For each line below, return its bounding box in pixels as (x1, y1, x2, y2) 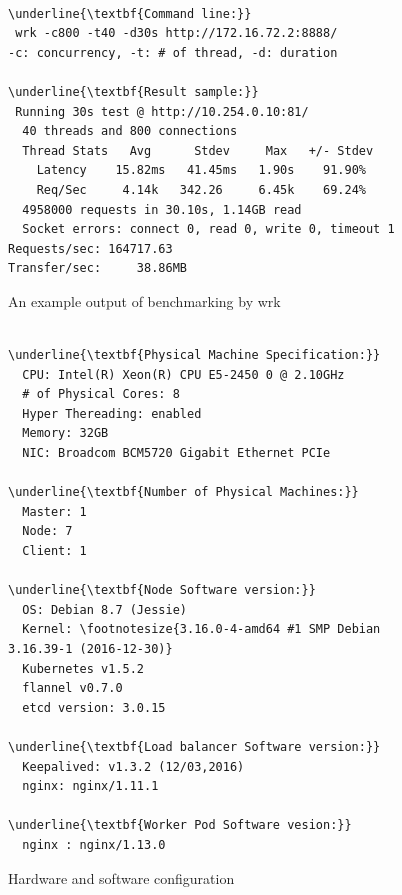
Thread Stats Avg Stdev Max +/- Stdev (22, 143, 374, 158)
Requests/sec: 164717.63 (8, 241, 173, 256)
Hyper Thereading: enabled (22, 406, 202, 421)
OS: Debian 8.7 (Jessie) (22, 602, 187, 617)
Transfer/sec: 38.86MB (8, 261, 187, 276)
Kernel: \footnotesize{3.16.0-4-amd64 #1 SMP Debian (22, 622, 381, 637)
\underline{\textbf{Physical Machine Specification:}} (8, 348, 381, 363)
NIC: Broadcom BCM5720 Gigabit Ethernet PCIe (22, 446, 331, 461)
